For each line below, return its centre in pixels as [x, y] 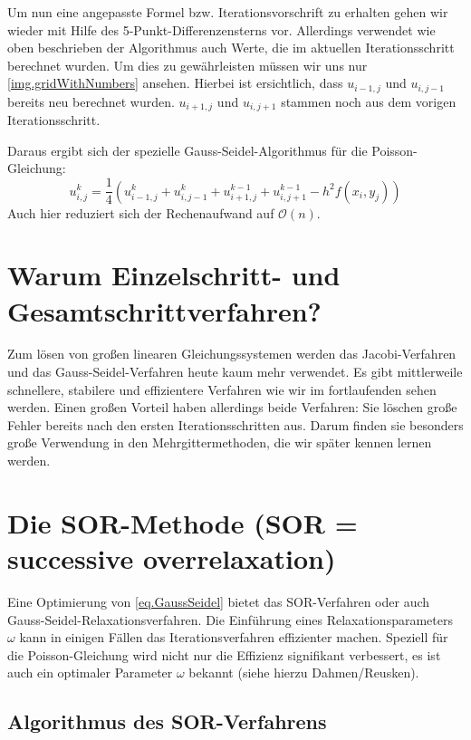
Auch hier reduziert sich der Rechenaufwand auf [141, 212]
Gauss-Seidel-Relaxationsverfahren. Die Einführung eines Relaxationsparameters [230, 619]
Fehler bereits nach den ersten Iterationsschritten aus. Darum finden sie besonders [235, 424]
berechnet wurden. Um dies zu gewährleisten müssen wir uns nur [187, 65]
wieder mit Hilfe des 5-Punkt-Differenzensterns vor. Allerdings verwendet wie [221, 29]
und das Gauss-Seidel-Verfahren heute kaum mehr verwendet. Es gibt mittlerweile [235, 372]
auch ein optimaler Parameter [90, 673]
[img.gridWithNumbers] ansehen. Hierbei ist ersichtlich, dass [175, 83]
